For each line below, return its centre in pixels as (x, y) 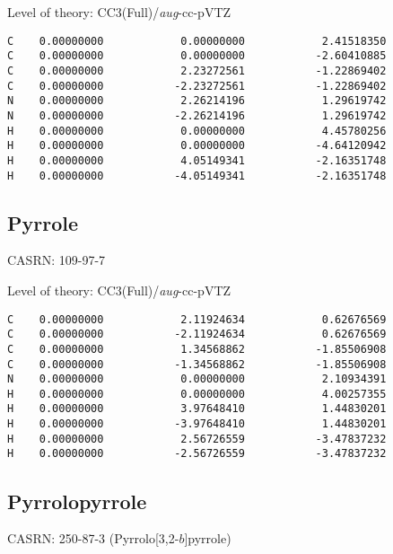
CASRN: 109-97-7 (57, 260)
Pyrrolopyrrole (77, 501)
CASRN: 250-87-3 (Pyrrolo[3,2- (93, 538)
